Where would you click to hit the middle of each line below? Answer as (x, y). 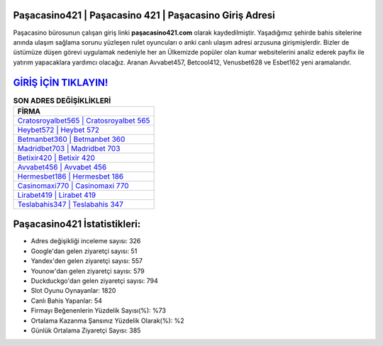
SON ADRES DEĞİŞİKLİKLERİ (62, 101)
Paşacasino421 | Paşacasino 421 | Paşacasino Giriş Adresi (144, 15)
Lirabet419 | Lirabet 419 (56, 195)
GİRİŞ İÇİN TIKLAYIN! (61, 83)
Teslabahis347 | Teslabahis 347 (70, 204)
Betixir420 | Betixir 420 (56, 157)
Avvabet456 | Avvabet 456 (62, 167)
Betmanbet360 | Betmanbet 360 (71, 139)
